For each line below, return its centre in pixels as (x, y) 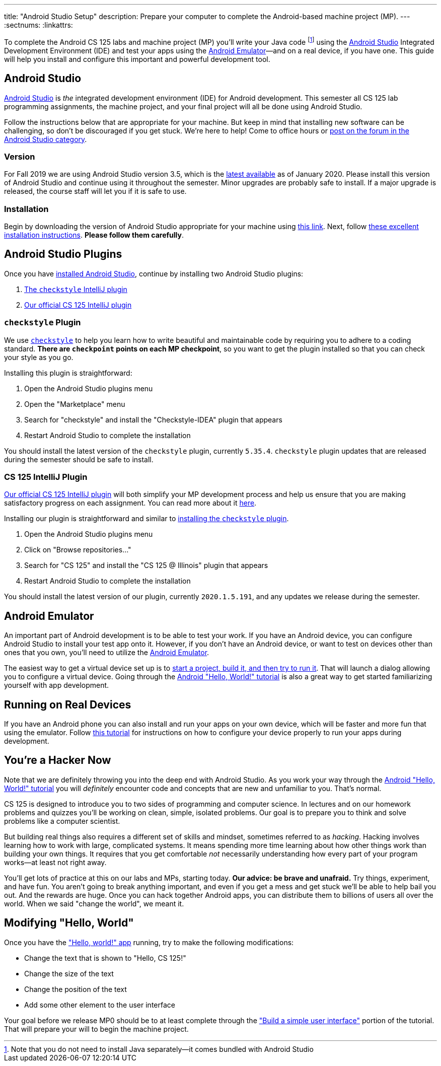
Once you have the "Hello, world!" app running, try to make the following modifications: (149, 942)
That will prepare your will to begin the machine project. (96, 1029)
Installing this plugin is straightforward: (68, 373)
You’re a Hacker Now (58, 760)
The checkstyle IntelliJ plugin (76, 289)
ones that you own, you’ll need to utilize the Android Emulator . (107, 653)
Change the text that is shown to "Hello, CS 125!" (105, 958)
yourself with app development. (57, 685)
